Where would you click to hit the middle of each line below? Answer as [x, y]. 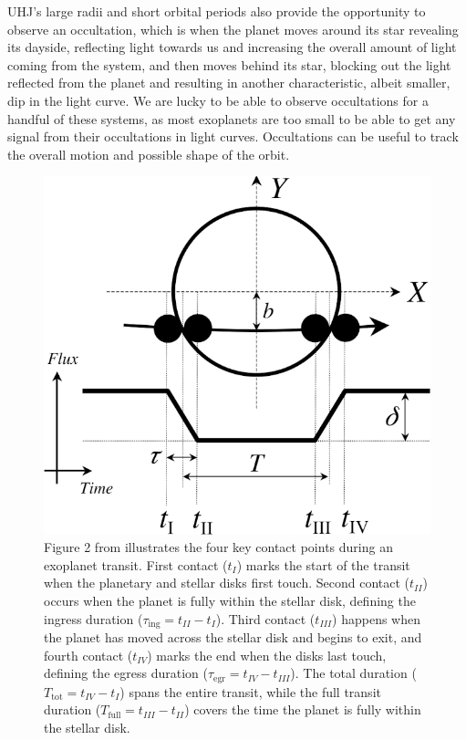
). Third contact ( [265, 618]
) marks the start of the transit [323, 564]
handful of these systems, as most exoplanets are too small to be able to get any [232, 118]
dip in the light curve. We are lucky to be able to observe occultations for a [218, 100]
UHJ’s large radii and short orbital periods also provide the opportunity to [217, 11]
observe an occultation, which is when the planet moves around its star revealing [233, 29]
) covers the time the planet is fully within [303, 709]
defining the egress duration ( [126, 673]
